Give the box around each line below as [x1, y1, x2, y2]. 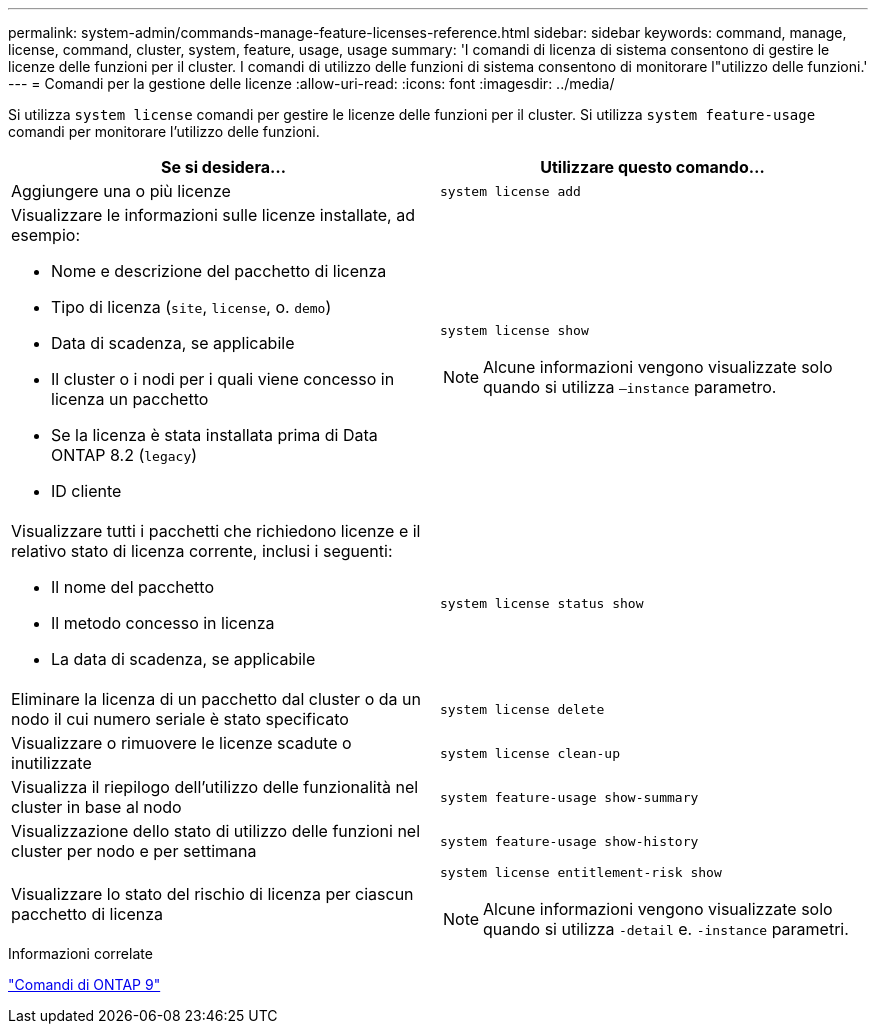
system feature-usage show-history [440, 833, 699, 849]
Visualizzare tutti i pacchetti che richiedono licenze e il [11, 521, 421, 541]
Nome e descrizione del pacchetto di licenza [51, 261, 387, 281]
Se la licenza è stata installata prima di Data [51, 425, 378, 445]
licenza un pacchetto [51, 389, 209, 409]
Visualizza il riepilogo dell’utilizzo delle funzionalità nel [11, 777, 419, 797]
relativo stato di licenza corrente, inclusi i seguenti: [11, 541, 393, 561]
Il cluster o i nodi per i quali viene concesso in [51, 369, 395, 389]
